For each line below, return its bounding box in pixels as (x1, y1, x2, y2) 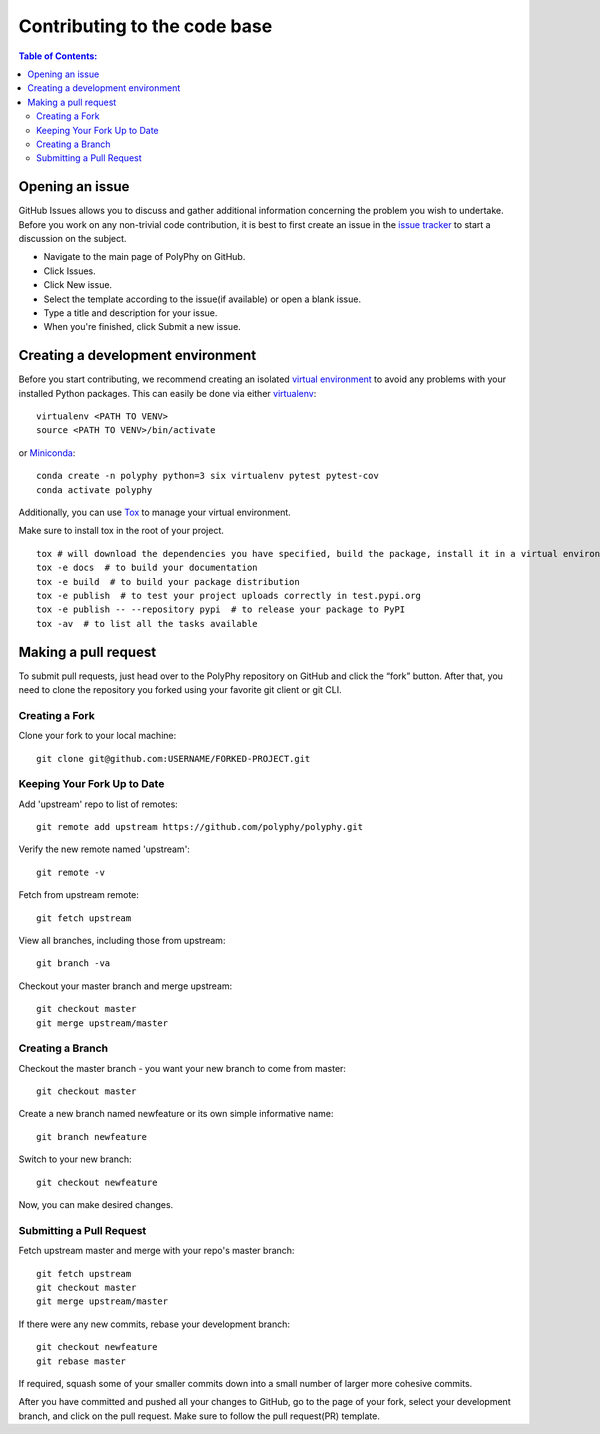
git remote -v (36, 866, 105, 878)
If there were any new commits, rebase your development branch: (18, 1318, 290, 1330)
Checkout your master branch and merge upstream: (18, 980, 233, 992)
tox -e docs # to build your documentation (36, 562, 259, 574)
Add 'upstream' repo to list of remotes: (18, 798, 179, 810)
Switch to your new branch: (18, 1153, 132, 1165)
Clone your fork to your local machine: (18, 730, 177, 742)
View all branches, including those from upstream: (18, 935, 226, 946)
